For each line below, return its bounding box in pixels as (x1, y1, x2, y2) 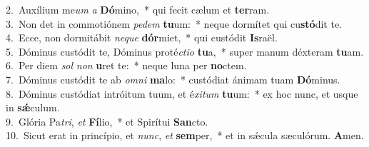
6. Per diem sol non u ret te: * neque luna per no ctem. (6, 58, 247, 73)
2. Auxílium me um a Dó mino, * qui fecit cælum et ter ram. (6, 2, 270, 16)
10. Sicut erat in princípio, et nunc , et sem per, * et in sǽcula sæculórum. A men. (6, 128, 364, 143)
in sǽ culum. (6, 100, 60, 115)
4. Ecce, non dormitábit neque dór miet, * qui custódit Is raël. (6, 30, 278, 45)
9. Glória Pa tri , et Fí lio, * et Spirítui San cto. (6, 113, 208, 128)
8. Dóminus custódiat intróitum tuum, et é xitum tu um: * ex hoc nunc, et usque (6, 86, 358, 101)
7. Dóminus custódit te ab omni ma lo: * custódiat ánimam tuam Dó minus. (6, 71, 340, 86)
